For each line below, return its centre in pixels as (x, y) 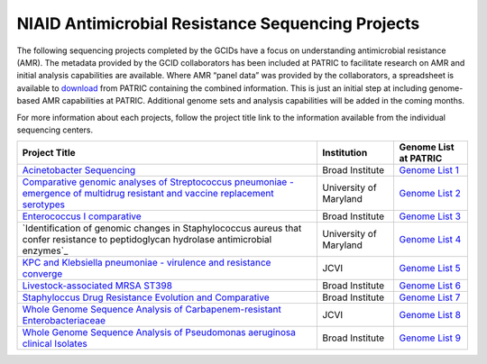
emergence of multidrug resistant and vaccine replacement (148, 194)
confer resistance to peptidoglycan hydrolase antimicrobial (147, 240)
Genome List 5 (430, 268)
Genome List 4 (430, 240)
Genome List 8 (430, 315)
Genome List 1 (429, 170)
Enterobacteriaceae (64, 321)
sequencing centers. (55, 130)
